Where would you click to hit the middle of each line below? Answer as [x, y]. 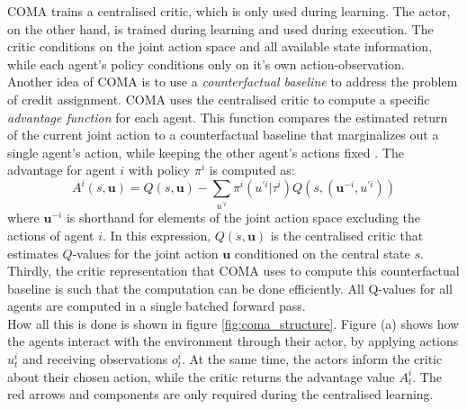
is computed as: [252, 170]
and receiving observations [95, 359]
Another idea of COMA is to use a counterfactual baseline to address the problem [233, 82]
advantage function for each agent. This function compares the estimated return [228, 117]
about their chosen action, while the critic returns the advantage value [201, 376]
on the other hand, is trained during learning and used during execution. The [220, 28]
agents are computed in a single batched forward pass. [157, 306]
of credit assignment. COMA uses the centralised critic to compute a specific [219, 99]
